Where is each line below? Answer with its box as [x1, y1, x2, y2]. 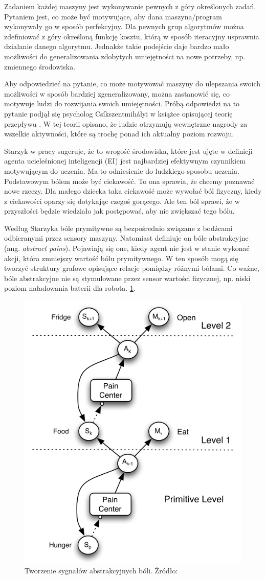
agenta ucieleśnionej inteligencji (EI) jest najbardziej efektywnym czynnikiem [4, 155, 246, 166]
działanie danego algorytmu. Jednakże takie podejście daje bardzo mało [4, 41, 229, 52]
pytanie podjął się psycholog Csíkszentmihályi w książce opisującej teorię [4, 108, 233, 119]
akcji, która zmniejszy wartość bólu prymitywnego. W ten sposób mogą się [4, 252, 238, 263]
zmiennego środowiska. [4, 61, 76, 72]
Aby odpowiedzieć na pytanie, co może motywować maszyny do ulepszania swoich [4, 78, 261, 89]
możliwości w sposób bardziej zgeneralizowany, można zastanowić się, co [4, 88, 230, 99]
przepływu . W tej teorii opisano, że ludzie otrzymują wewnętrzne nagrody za [4, 118, 248, 129]
